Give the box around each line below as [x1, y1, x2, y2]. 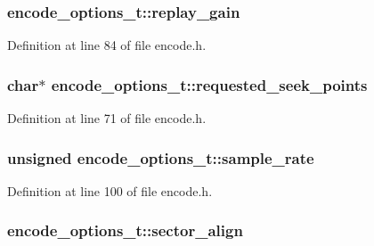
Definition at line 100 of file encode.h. [7, 181, 213, 200]
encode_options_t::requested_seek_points [51, 73, 368, 95]
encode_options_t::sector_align [7, 219, 243, 242]
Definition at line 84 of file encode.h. [7, 36, 207, 54]
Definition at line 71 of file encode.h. [7, 109, 207, 127]
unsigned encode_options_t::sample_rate [7, 146, 314, 168]
